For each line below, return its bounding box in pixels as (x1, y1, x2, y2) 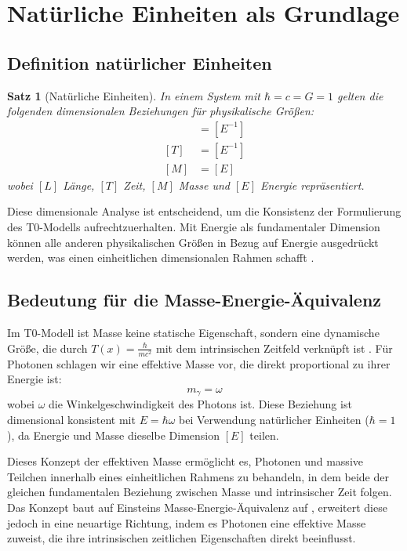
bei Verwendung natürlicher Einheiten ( (179, 411, 369, 427)
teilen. (249, 426, 279, 443)
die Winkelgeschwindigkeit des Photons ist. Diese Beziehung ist (49, 396, 352, 412)
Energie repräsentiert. (260, 176, 365, 193)
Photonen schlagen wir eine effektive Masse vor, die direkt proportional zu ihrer (7, 355, 391, 372)
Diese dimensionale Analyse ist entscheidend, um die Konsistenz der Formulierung (7, 203, 402, 219)
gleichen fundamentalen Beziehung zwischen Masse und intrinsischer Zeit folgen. (7, 484, 392, 500)
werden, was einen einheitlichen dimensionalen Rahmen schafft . (7, 249, 314, 266)
